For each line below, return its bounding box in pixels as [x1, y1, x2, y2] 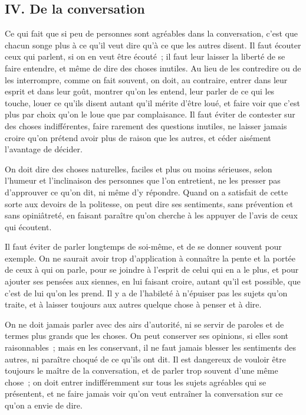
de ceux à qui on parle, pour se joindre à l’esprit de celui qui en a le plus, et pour [5, 263, 299, 276]
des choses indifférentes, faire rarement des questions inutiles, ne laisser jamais [5, 119, 287, 132]
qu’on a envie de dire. [5, 399, 83, 411]
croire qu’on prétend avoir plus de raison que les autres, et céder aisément [5, 131, 271, 143]
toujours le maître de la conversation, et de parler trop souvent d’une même [5, 364, 278, 377]
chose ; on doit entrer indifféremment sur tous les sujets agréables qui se [5, 375, 266, 388]
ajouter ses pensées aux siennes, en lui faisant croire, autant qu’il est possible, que [5, 275, 301, 287]
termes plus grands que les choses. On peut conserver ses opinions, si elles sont [5, 329, 288, 342]
